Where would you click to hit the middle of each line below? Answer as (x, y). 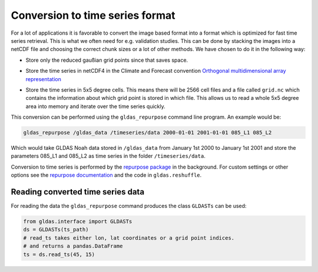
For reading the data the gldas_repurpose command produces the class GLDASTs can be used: (129, 206)
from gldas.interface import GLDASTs (78, 221)
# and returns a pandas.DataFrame (73, 246)
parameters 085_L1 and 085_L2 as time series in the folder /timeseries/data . (108, 156)
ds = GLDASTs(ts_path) (56, 230)
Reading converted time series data (77, 192)
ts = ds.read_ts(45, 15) (59, 254)
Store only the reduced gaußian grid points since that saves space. (107, 60)
